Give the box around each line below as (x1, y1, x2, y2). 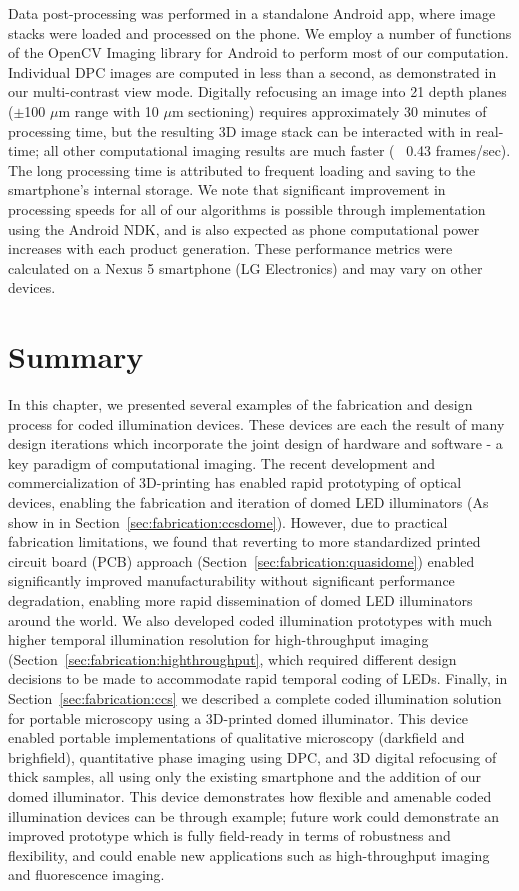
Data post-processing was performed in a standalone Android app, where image (8, 3, 496, 23)
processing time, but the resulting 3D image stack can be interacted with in (8, 120, 472, 141)
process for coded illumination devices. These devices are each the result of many (8, 413, 505, 434)
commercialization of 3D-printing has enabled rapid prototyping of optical (8, 472, 462, 493)
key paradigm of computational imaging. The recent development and (8, 452, 436, 473)
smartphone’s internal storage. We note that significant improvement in (8, 179, 446, 200)
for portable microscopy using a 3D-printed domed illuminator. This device (8, 707, 468, 728)
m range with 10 (58, 100, 159, 121)
